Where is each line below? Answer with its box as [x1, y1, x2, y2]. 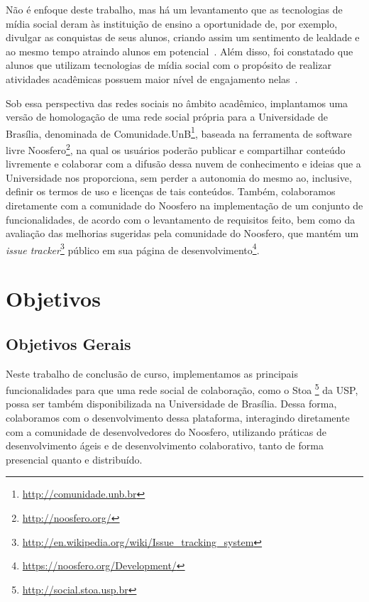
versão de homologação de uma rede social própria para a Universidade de [6, 109, 328, 124]
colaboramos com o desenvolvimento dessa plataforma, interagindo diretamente [6, 410, 350, 425]
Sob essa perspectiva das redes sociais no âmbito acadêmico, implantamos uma [6, 95, 348, 110]
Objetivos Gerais [6, 332, 131, 354]
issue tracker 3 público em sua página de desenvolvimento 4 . [6, 240, 260, 257]
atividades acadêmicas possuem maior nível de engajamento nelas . [6, 71, 298, 86]
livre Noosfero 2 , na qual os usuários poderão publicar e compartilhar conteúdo [6, 141, 346, 157]
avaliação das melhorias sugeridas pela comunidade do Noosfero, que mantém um [6, 226, 359, 241]
